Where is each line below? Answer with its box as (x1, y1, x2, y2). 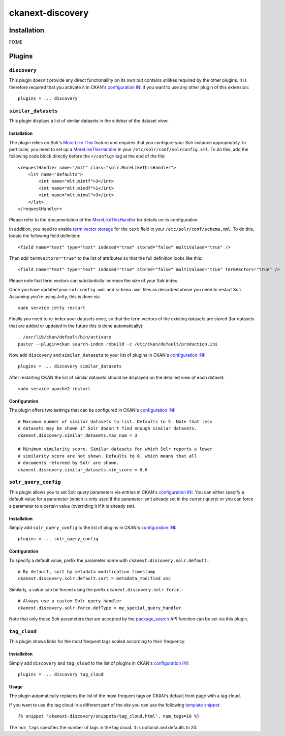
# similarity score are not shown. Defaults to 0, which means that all (18, 453, 197, 459)
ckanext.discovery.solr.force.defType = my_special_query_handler (18, 605, 182, 611)
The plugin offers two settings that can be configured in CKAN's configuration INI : (9, 407, 176, 413)
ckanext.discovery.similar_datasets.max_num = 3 (18, 432, 137, 438)
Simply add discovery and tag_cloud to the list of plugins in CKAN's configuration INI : (9, 660, 190, 666)
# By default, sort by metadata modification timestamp (18, 569, 156, 575)
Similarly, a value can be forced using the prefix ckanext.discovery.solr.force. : (9, 586, 184, 592)
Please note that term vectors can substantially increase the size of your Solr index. (9, 277, 179, 283)
